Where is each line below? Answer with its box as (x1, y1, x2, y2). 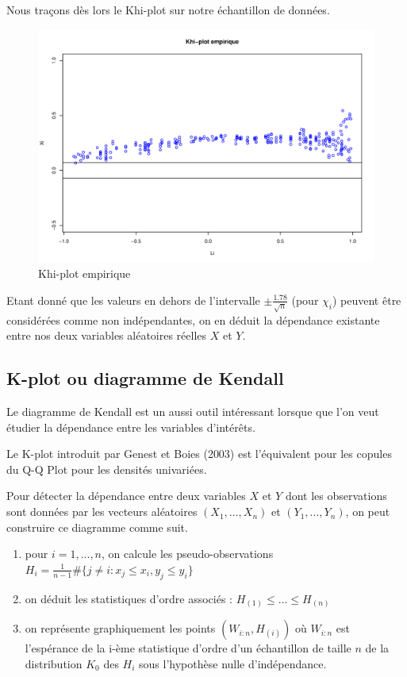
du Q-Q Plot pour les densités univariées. (6, 460, 207, 477)
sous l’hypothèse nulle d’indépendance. (139, 655, 327, 671)
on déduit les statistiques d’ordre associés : (25, 590, 232, 606)
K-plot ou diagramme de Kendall (6, 366, 284, 390)
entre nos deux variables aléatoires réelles (6, 327, 207, 344)
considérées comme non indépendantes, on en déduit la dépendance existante (6, 311, 380, 328)
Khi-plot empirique (38, 265, 131, 282)
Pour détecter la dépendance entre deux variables (6, 487, 246, 504)
